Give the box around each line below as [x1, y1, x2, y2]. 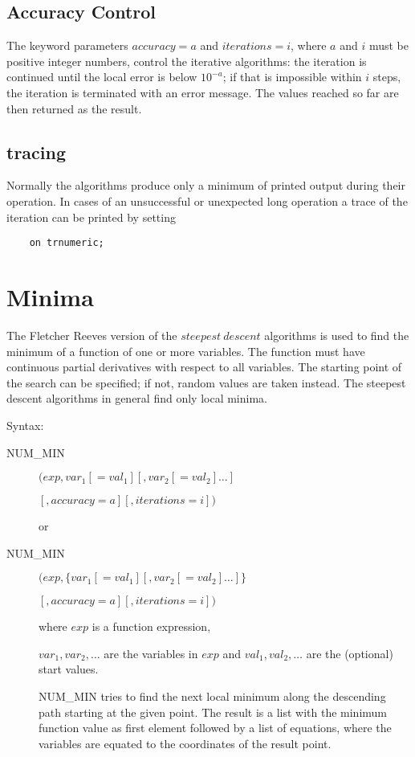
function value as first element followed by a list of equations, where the [39, 719, 392, 736]
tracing [6, 139, 67, 164]
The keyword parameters [6, 37, 128, 54]
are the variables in [104, 644, 198, 661]
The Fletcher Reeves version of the [6, 326, 177, 343]
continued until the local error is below [6, 68, 197, 85]
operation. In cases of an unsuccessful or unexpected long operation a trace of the [6, 192, 408, 209]
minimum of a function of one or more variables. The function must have [6, 342, 365, 359]
